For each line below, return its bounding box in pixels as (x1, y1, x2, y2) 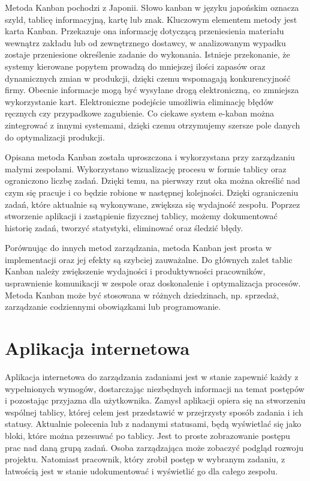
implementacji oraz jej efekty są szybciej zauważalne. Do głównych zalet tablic (5, 253, 293, 265)
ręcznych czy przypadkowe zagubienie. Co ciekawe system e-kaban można (5, 107, 274, 119)
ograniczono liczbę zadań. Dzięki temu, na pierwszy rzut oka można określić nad (5, 174, 300, 187)
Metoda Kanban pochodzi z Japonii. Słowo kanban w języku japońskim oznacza (5, 1, 299, 13)
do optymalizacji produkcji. (5, 130, 105, 143)
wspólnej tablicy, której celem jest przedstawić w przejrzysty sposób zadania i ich (5, 405, 303, 418)
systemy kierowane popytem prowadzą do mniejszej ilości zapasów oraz (5, 59, 266, 72)
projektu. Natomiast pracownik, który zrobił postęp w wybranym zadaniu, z (5, 453, 285, 465)
